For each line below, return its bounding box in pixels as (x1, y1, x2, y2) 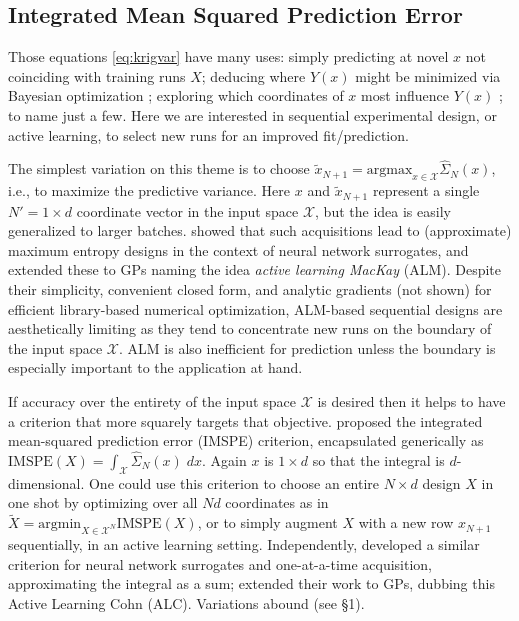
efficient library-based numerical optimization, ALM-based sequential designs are (8, 298, 503, 319)
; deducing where (201, 65, 306, 86)
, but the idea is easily (315, 200, 451, 221)
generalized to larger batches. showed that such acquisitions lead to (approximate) (8, 220, 512, 241)
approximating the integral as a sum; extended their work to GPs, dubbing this (8, 573, 495, 594)
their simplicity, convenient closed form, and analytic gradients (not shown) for (8, 279, 492, 300)
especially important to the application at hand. (8, 357, 303, 378)
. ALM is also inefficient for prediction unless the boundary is (119, 337, 496, 358)
